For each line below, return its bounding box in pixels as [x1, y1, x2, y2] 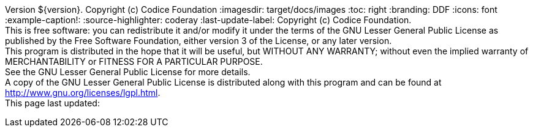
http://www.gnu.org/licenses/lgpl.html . [5, 87, 161, 98]
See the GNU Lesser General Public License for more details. [5, 67, 251, 77]
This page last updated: [5, 98, 100, 108]
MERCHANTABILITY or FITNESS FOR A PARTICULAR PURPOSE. [5, 56, 263, 67]
